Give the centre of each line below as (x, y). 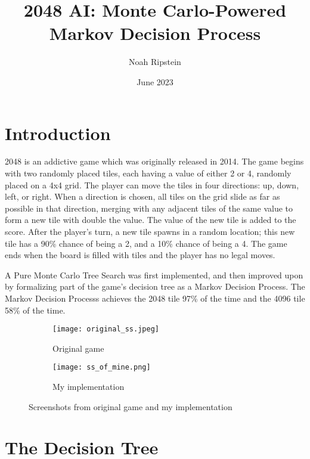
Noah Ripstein (155, 62)
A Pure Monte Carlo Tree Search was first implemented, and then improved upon (154, 275)
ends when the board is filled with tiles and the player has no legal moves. (140, 255)
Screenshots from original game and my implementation (131, 406)
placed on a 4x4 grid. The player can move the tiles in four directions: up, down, (152, 184)
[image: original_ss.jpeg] (106, 329)
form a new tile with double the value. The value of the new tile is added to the (151, 220)
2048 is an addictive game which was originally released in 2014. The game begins (154, 161)
